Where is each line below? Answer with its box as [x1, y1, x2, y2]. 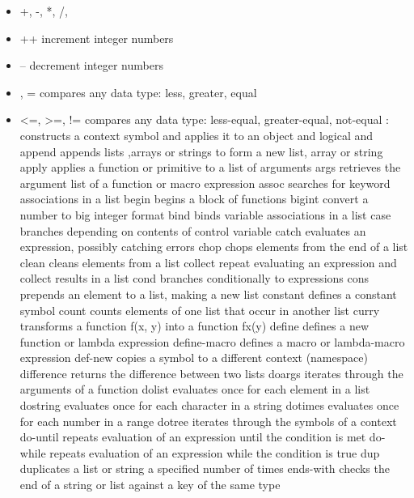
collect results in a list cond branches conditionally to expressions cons [19, 270, 370, 287]
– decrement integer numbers [19, 57, 163, 74]
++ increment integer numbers [19, 29, 174, 46]
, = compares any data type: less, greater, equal [19, 83, 257, 100]
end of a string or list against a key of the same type [19, 476, 281, 493]
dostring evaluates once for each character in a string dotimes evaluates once [19, 397, 399, 414]
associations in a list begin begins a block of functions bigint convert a [19, 190, 369, 207]
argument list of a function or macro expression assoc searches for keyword [19, 174, 391, 191]
